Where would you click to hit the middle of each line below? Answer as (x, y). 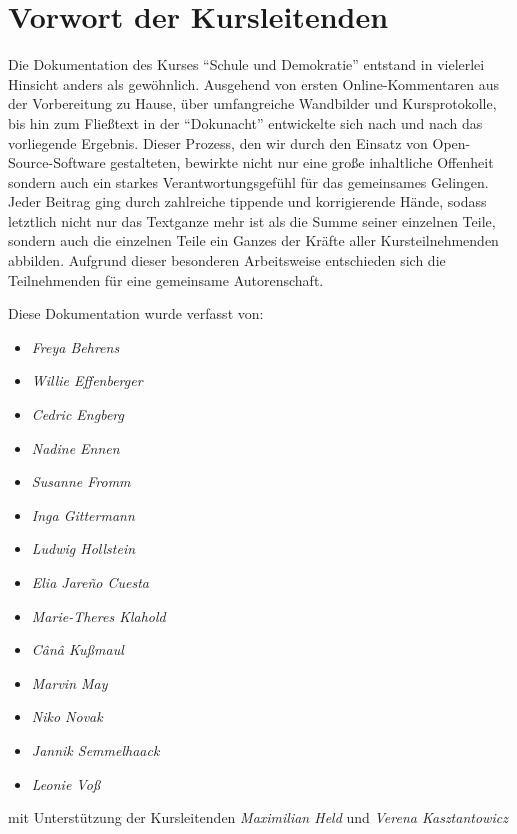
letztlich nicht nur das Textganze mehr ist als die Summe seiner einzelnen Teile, (252, 220)
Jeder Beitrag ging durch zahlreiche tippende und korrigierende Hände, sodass (247, 201)
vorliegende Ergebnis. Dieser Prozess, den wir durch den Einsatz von (218, 142)
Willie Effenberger (87, 380)
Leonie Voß (66, 783)
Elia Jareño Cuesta (90, 582)
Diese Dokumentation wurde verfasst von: (136, 313)
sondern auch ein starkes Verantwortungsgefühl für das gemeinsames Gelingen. (248, 181)
